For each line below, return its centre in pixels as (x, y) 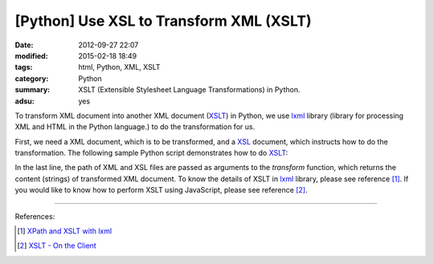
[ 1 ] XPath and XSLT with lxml (65, 231)
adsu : (25, 101)
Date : (24, 45)
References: (35, 216)
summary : (33, 90)
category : (32, 78)
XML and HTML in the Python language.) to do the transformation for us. (135, 127)
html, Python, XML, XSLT (119, 67)
